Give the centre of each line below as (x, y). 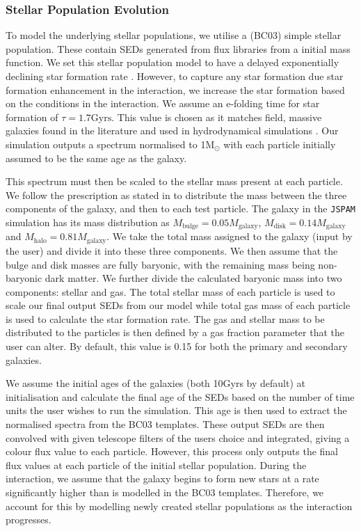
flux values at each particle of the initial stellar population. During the (156, 465)
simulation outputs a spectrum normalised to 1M (110, 144)
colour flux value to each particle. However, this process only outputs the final (172, 451)
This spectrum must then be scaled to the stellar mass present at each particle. (174, 181)
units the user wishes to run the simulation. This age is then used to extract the (176, 410)
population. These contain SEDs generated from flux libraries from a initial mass (178, 48)
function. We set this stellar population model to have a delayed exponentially (173, 62)
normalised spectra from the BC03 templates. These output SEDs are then (165, 424)
